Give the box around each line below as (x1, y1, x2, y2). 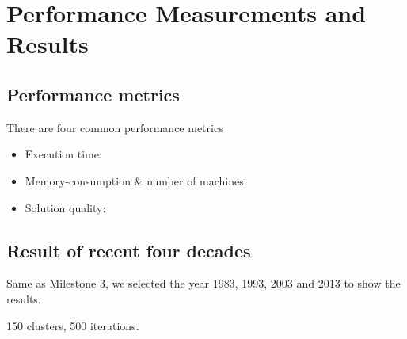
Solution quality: (25, 199, 106, 215)
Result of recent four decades (6, 238, 251, 262)
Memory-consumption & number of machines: (25, 172, 247, 189)
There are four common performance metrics (6, 119, 223, 135)
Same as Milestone (6, 275, 97, 291)
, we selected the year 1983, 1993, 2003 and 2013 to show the (105, 275, 401, 291)
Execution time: (25, 146, 102, 162)
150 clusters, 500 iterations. (6, 317, 139, 333)
